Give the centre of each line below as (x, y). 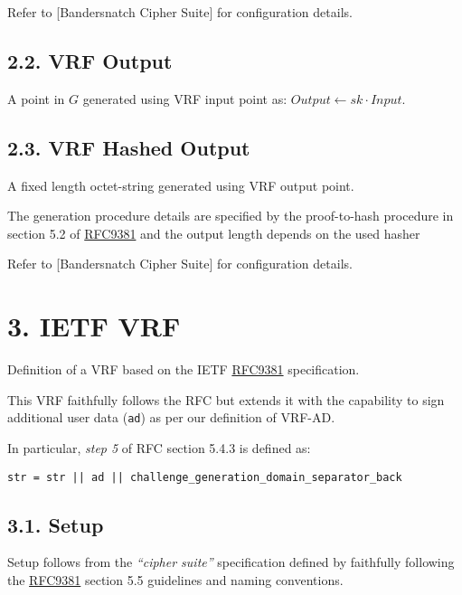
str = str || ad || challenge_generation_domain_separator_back (205, 477)
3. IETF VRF (94, 326)
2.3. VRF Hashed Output (129, 147)
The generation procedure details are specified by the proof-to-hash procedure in (231, 216)
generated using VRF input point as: (185, 98)
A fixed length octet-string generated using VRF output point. (181, 185)
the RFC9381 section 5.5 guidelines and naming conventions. (175, 579)
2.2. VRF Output (90, 60)
